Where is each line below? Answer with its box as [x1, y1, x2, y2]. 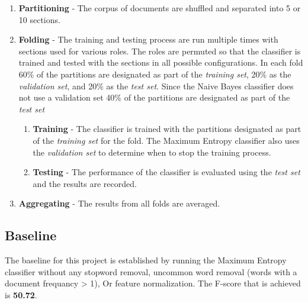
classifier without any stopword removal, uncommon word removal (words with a [5, 265, 297, 278]
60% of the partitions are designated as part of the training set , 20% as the [18, 67, 291, 80]
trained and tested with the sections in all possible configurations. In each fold [18, 56, 303, 69]
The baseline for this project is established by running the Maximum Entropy [5, 254, 287, 266]
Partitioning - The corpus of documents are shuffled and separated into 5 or [18, 2, 301, 14]
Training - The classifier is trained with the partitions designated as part [33, 123, 301, 135]
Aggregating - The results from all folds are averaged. [18, 197, 220, 209]
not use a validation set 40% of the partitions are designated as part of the [18, 91, 290, 104]
